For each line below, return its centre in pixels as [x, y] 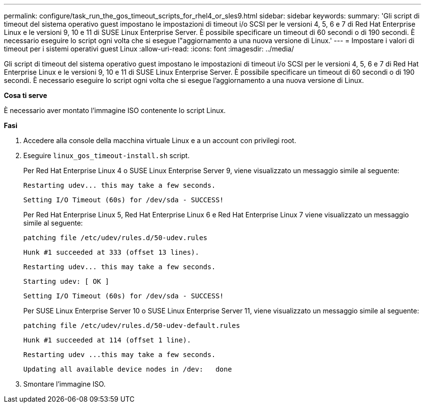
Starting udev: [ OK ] [66, 281]
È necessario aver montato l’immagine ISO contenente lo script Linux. [115, 110]
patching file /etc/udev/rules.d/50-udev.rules [115, 238]
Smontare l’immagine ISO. [65, 384]
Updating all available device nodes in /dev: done [128, 369]
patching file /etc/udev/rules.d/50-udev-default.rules [132, 326]
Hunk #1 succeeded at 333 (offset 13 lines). [111, 252]
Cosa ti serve [26, 95]
